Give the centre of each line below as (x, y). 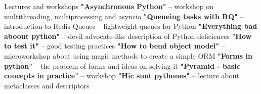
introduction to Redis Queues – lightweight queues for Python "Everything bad (131, 26)
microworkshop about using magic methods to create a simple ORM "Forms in (128, 55)
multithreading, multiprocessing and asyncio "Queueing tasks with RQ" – (124, 16)
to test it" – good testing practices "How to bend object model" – (115, 46)
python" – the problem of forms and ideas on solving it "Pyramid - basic (122, 65)
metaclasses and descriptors (47, 85)
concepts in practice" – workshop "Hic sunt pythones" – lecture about (122, 76)
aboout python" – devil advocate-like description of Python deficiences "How (128, 36)
